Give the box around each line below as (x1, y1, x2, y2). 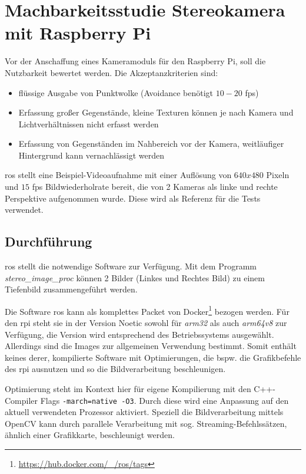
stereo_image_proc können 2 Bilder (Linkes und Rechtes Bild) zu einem (5, 271, 265, 284)
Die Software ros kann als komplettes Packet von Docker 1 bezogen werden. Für (5, 303, 290, 317)
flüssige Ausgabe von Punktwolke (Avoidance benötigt (18, 86, 214, 98)
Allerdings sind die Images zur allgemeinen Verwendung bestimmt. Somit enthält (5, 340, 297, 352)
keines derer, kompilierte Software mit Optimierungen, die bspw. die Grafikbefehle (5, 351, 301, 363)
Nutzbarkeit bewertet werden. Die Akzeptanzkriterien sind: (5, 66, 218, 78)
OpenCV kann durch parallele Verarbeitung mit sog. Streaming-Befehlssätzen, (5, 417, 287, 429)
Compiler (5, 394, 38, 406)
